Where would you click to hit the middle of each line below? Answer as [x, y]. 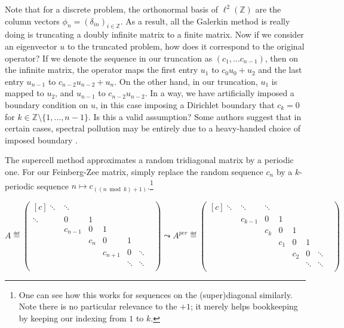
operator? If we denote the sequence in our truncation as [109, 58]
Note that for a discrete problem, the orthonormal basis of [112, 9]
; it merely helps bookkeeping [244, 306]
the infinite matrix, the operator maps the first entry [102, 70]
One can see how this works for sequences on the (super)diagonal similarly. [156, 294]
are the [268, 9]
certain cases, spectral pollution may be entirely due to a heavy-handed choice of [153, 128]
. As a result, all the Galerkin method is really [205, 21]
